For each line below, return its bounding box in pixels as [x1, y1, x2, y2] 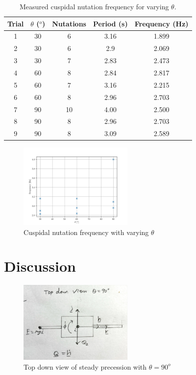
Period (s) [93, 18, 128, 28]
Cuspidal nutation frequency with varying [24, 227, 149, 237]
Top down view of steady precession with [24, 361, 147, 372]
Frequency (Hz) [134, 18, 189, 28]
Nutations [52, 18, 86, 28]
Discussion [4, 256, 76, 276]
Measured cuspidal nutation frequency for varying [19, 1, 169, 11]
